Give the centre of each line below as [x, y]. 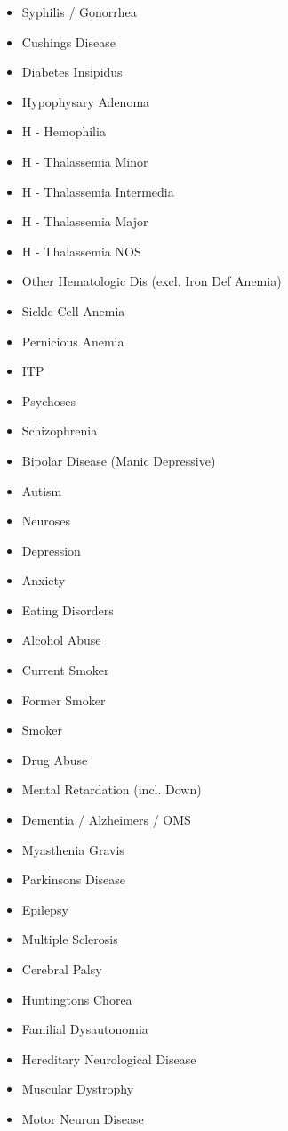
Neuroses [46, 521]
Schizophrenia [60, 431]
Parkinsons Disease [74, 879]
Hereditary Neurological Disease [109, 1058]
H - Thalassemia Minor [85, 161]
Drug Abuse [55, 759]
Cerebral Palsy [62, 969]
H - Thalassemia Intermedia [98, 191]
